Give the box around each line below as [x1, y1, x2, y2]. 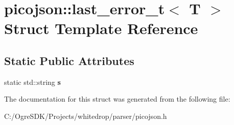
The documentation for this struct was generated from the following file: [4, 93, 230, 104]
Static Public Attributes [4, 52, 134, 68]
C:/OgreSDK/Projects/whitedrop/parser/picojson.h [4, 110, 167, 121]
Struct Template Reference [4, 18, 198, 39]
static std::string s [4, 76, 61, 87]
